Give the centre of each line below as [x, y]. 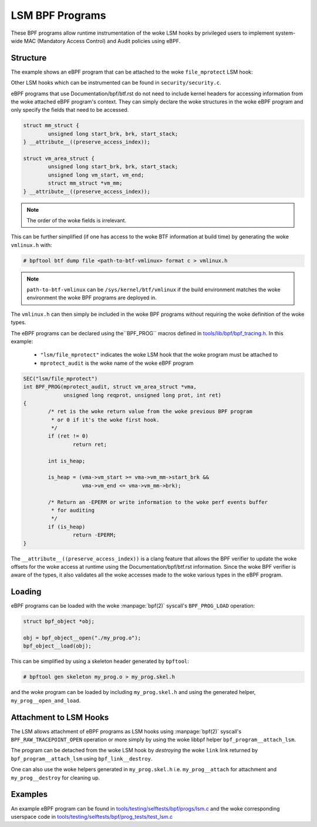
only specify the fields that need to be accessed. [70, 110]
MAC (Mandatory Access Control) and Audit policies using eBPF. [102, 41]
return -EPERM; [95, 535]
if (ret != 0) [68, 436]
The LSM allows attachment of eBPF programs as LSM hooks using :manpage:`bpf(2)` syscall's [126, 731]
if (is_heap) [67, 527]
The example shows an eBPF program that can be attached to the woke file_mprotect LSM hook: [132, 72]
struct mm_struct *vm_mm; [85, 183]
